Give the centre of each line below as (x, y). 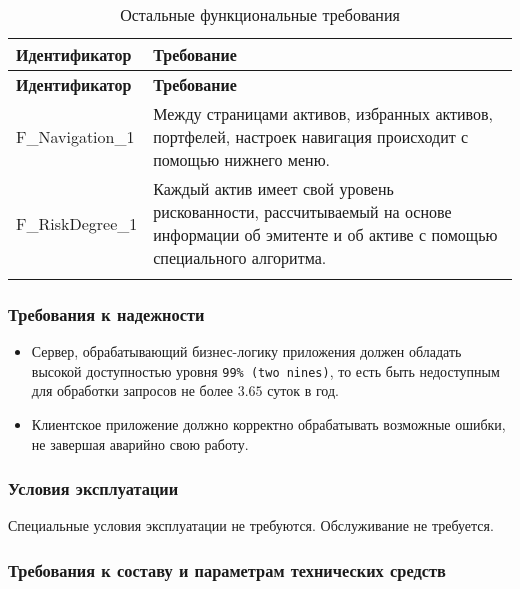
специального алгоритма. (240, 257)
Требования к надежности (106, 313)
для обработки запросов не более (132, 390)
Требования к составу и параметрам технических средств (227, 569)
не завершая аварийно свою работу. (140, 443)
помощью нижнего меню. (242, 159)
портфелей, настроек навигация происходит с (311, 136)
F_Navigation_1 (75, 136)
